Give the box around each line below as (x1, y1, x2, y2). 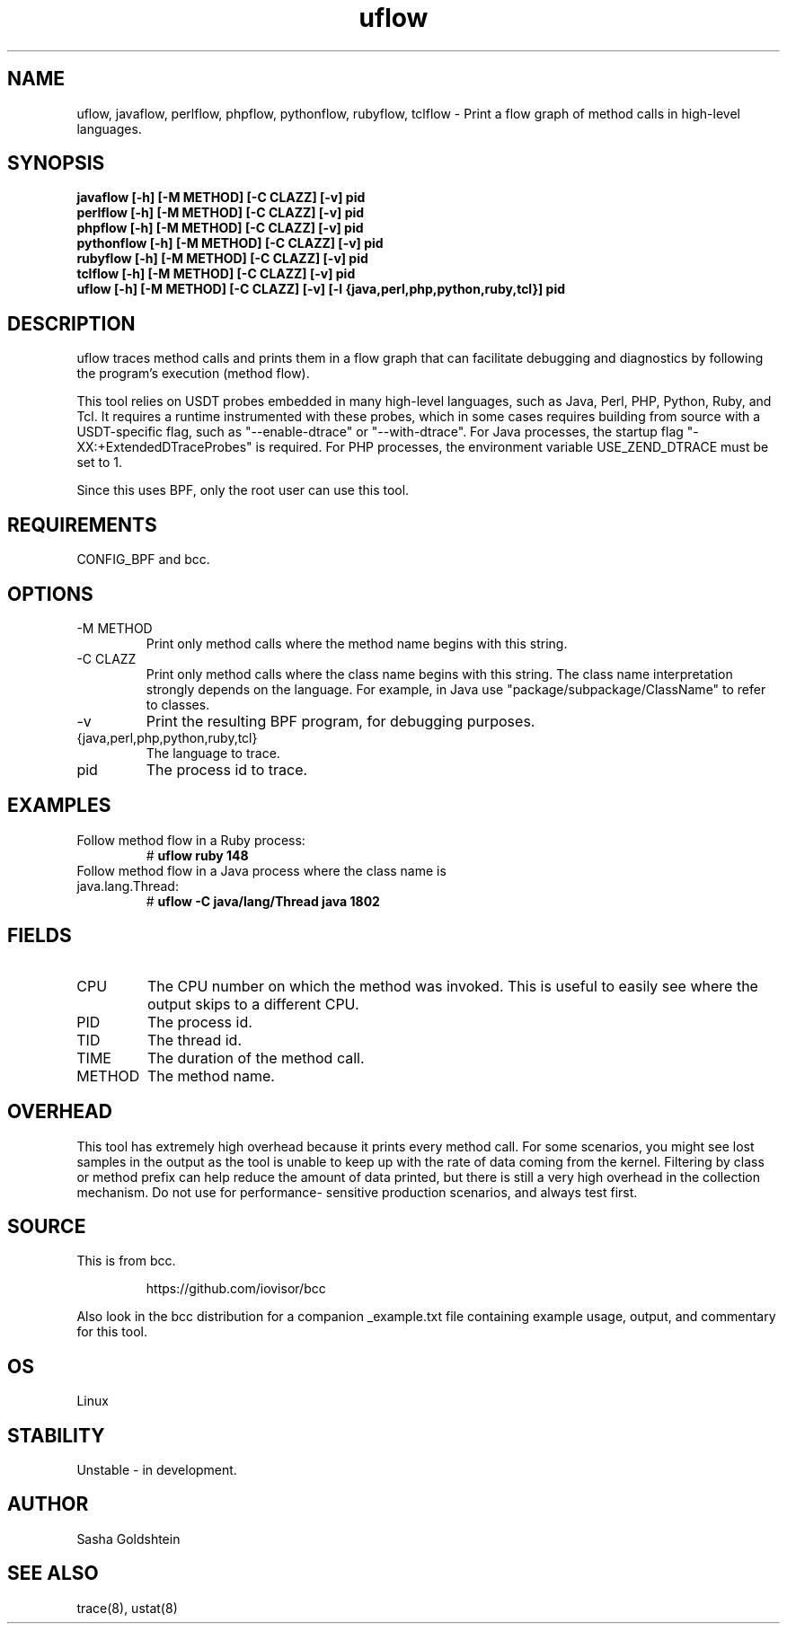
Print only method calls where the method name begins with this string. (146, 635, 568, 651)
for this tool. (76, 1324, 147, 1340)
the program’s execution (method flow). (76, 366, 310, 382)
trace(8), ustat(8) (76, 1600, 178, 1616)
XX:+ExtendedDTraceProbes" (76, 439, 252, 455)
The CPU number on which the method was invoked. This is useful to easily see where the (146, 976, 758, 995)
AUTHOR (7, 1493, 89, 1516)
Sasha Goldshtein (76, 1530, 181, 1547)
